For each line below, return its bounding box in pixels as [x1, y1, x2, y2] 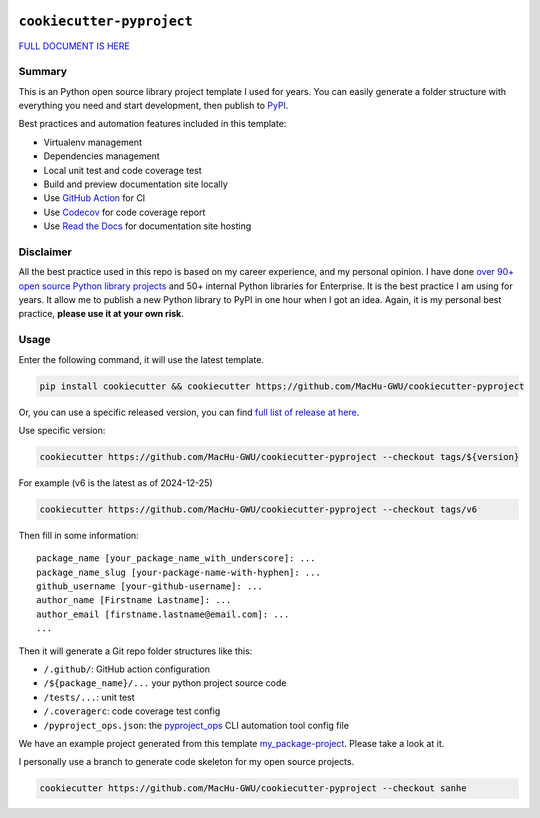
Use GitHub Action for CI [43, 192, 146, 204]
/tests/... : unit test [43, 691, 135, 703]
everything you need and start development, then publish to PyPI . [18, 100, 289, 112]
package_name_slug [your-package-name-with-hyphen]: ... [36, 566, 322, 578]
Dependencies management [43, 150, 160, 162]
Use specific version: [18, 424, 106, 436]
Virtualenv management [43, 136, 142, 148]
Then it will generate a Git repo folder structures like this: [18, 645, 253, 657]
